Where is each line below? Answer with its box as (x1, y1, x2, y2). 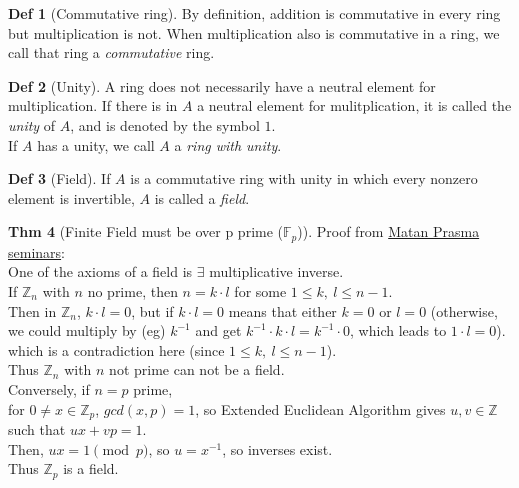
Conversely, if (8, 378, 90, 399)
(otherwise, (430, 300, 498, 321)
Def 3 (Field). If (8, 168, 111, 189)
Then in (8, 300, 57, 321)
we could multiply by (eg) (8, 320, 166, 341)
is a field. (63, 458, 119, 479)
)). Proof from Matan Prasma (297, 221, 480, 242)
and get (195, 320, 242, 341)
